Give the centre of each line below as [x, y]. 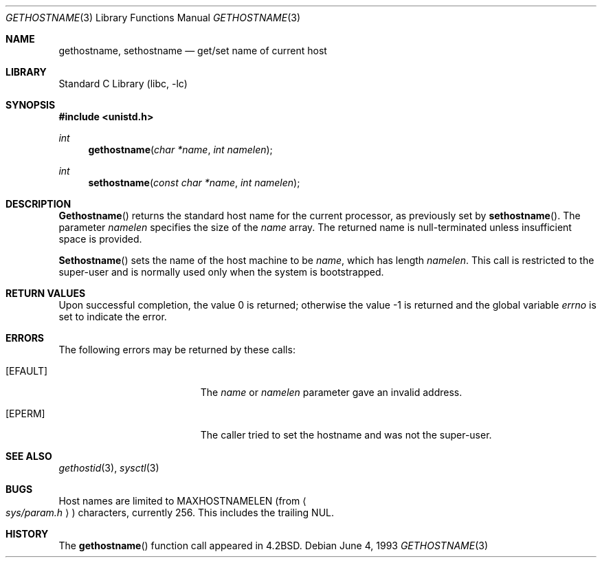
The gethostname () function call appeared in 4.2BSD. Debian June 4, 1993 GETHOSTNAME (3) [274, 545]
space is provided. [100, 239]
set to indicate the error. [113, 317]
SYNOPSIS [31, 105]
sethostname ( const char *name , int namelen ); [194, 183]
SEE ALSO [29, 456]
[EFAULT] [27, 371]
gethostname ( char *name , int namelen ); [180, 150]
